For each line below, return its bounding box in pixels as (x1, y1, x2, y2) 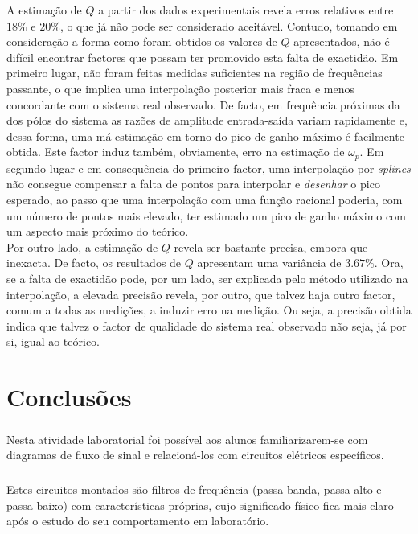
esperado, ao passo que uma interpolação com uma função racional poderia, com (6, 191, 403, 207)
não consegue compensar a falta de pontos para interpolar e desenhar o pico (6, 175, 380, 192)
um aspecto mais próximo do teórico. (6, 223, 189, 240)
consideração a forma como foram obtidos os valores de (6, 33, 277, 50)
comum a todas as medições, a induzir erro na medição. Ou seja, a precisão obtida (6, 302, 412, 318)
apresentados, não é (293, 33, 390, 50)
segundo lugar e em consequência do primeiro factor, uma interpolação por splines (6, 159, 411, 176)
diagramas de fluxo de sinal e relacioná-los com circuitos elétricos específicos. (6, 446, 384, 463)
